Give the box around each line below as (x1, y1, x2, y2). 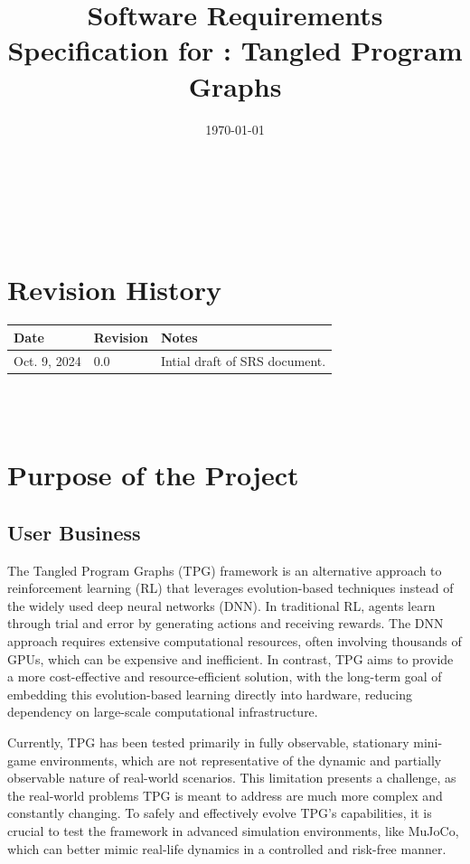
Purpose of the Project (7, 456, 299, 493)
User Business (7, 518, 141, 546)
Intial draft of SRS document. (160, 351, 326, 370)
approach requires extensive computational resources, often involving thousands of (7, 631, 462, 650)
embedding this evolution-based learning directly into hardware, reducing (7, 684, 413, 703)
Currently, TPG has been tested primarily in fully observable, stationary (7, 732, 409, 751)
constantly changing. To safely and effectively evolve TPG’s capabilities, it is (7, 803, 432, 822)
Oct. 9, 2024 (14, 351, 81, 370)
